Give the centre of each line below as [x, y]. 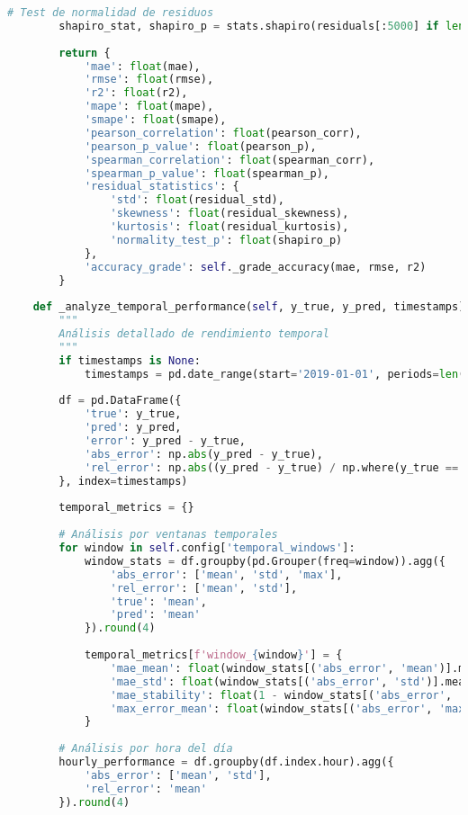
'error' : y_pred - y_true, [165, 441]
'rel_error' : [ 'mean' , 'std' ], [204, 588]
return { [85, 53]
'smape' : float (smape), [155, 120]
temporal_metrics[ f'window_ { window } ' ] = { [213, 655]
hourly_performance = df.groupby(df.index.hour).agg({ [226, 762]
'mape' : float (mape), [149, 107]
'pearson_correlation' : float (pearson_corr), [223, 133]
